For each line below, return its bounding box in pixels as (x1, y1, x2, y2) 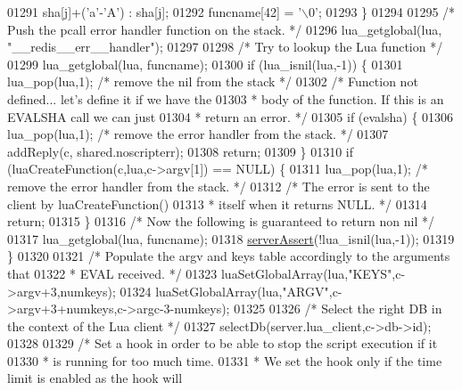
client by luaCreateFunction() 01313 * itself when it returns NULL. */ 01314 (7, 194, 427, 213)
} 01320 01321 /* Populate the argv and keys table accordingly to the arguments (7, 247, 450, 265)
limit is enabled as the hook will (7, 369, 183, 387)
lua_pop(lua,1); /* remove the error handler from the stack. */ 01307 (7, 125, 389, 143)
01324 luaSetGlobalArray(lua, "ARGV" (120, 281, 329, 300)
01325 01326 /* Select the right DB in (234, 299, 442, 318)
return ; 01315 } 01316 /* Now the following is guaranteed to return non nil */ (7, 212, 435, 231)
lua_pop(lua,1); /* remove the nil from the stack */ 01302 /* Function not (7, 72, 418, 91)
